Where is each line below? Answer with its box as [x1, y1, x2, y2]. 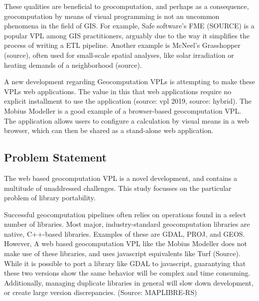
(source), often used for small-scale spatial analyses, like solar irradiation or [4, 49, 234, 60]
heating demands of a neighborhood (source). [4, 59, 142, 70]
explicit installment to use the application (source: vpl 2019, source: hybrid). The [4, 96, 252, 106]
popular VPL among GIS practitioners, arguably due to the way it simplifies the [4, 30, 250, 40]
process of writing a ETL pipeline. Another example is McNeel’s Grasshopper [4, 40, 241, 50]
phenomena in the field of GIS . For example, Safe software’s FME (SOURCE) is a [4, 20, 255, 31]
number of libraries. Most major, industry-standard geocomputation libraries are [4, 219, 250, 229]
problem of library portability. [4, 192, 96, 203]
